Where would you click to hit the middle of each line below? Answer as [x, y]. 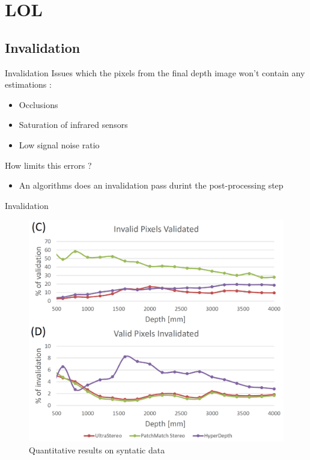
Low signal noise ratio [59, 144]
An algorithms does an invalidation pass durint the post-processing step [151, 185]
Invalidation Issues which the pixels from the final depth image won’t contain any [155, 72]
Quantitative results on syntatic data [97, 449]
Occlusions [38, 104]
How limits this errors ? [48, 165]
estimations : [28, 84]
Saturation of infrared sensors [73, 125]
